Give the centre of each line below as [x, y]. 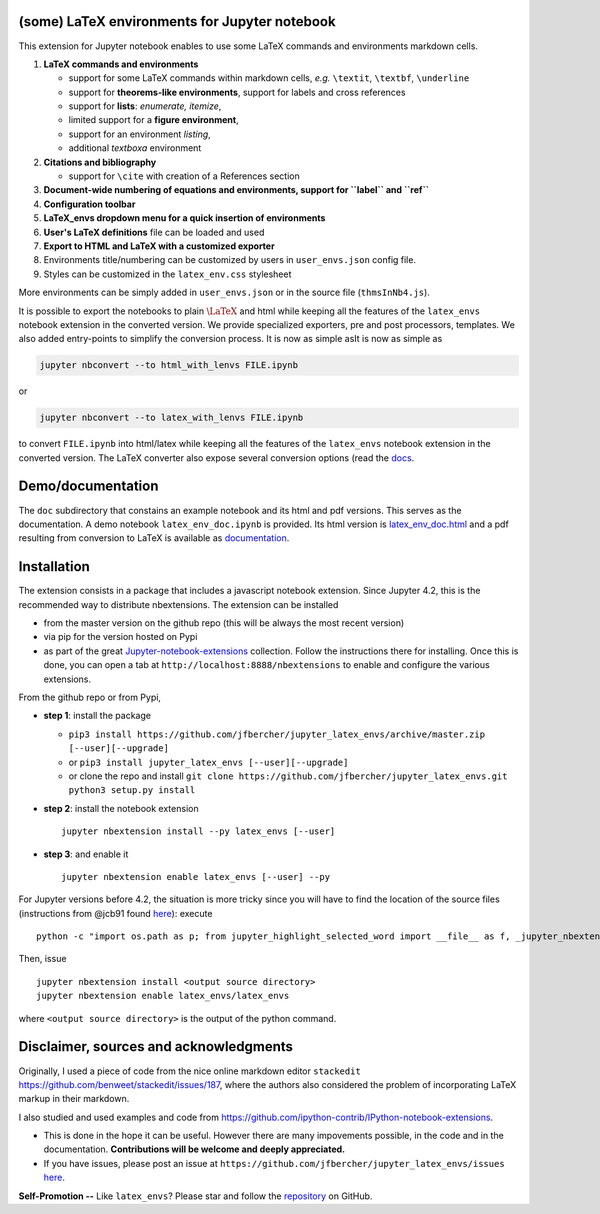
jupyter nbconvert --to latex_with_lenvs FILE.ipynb [171, 418]
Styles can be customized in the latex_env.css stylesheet [167, 274]
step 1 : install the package [97, 716]
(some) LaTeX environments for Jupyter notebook [177, 21]
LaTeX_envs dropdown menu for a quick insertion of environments [184, 218]
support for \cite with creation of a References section [184, 176]
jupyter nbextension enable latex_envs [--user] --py [195, 876]
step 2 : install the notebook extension [121, 808]
